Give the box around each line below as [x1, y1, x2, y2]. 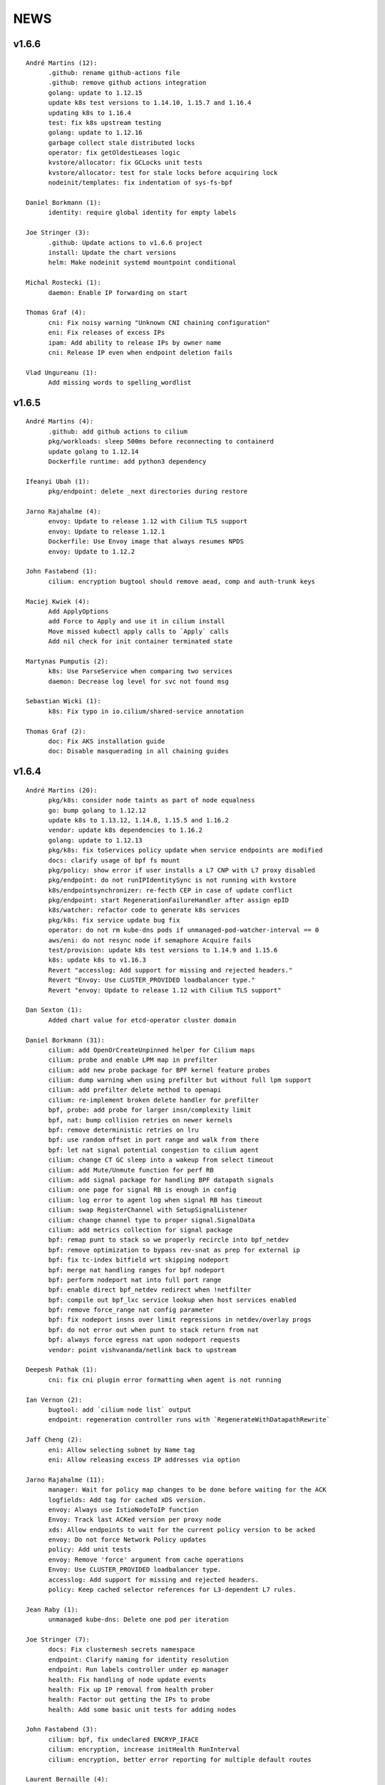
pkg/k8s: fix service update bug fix [48, 916, 180, 924]
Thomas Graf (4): [26, 308, 86, 317]
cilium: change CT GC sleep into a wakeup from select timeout [48, 1156, 274, 1164]
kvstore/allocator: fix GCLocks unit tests [48, 159, 203, 167]
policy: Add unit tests [48, 1546, 132, 1554]
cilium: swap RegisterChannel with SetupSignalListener [48, 1206, 248, 1214]
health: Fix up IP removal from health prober [48, 1685, 214, 1694]
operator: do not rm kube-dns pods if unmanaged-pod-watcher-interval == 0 [48, 926, 319, 935]
